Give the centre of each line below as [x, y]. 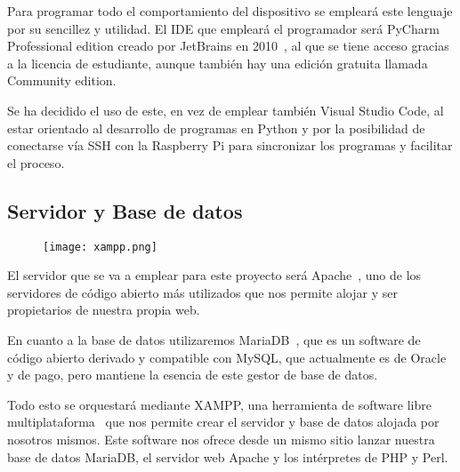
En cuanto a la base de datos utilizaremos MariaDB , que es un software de [214, 339]
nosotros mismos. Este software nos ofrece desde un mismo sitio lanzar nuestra [221, 439]
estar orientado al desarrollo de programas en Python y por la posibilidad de [216, 128]
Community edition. [62, 80]
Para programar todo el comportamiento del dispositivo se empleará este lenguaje [230, 11]
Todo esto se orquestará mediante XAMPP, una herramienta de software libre [219, 404]
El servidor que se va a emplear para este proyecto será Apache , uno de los [214, 275]
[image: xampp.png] [100, 247]
